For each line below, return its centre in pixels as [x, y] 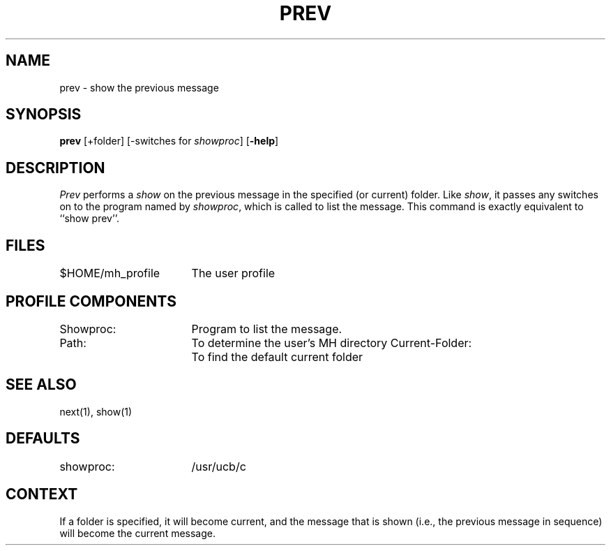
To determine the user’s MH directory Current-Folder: [332, 343]
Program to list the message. [267, 329]
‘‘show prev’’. [89, 219]
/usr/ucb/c [219, 466]
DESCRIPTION [55, 168]
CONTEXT [42, 494]
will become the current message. [138, 533]
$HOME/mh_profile [110, 273]
